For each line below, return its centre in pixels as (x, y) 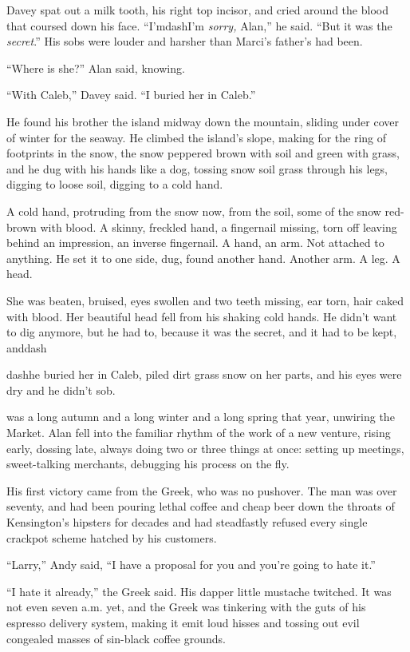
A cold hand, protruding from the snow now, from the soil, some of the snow (194, 211)
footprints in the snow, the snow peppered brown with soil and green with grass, (203, 153)
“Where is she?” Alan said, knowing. (96, 68)
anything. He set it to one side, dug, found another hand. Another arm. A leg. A (203, 258)
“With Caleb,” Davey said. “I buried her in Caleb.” (131, 95)
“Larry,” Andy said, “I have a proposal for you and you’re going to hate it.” (191, 565)
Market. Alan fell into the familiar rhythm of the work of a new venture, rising (199, 433)
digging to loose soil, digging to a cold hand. (115, 184)
